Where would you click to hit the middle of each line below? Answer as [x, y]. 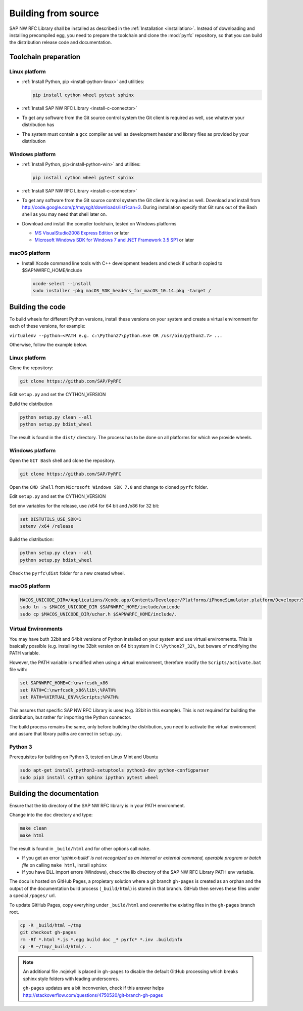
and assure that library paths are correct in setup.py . [66, 734]
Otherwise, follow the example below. [48, 345]
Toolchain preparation [45, 57]
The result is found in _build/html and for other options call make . [80, 848]
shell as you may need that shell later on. [64, 214]
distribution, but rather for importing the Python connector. [70, 717]
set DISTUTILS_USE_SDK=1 [51, 519]
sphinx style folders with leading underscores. [71, 979]
